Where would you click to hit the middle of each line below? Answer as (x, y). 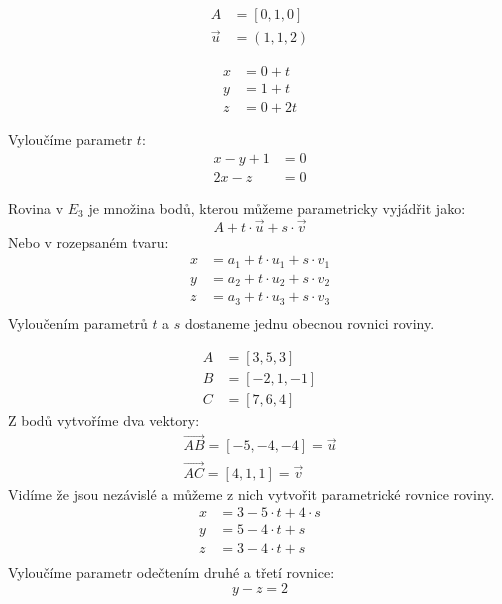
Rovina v (36, 208)
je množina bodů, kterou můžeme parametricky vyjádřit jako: (277, 208)
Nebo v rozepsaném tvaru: (88, 241)
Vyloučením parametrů (78, 322)
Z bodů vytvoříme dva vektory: (104, 419)
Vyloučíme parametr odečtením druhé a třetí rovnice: (171, 572)
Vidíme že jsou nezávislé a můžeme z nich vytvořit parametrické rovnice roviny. (251, 493)
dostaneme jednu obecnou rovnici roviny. (310, 322)
